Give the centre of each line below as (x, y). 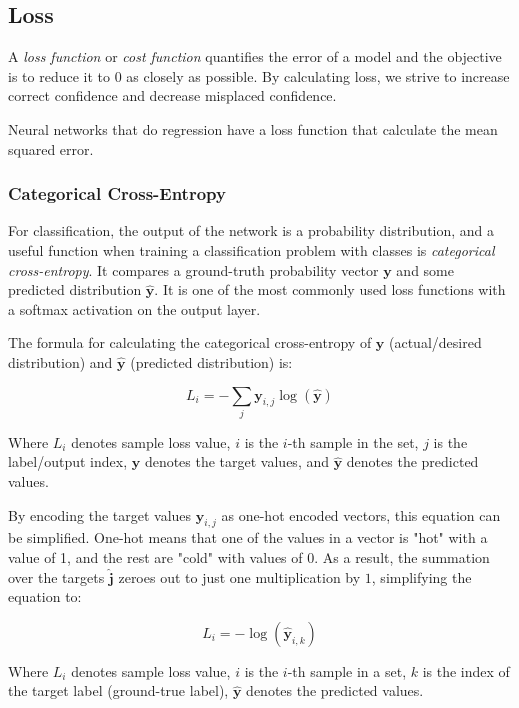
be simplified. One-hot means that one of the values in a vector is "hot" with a (248, 537)
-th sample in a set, (347, 670)
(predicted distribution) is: (211, 361)
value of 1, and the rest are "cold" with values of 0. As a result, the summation (249, 557)
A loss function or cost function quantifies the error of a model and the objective (255, 56)
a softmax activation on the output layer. (134, 308)
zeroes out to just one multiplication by (239, 576)
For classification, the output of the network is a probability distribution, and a (251, 230)
